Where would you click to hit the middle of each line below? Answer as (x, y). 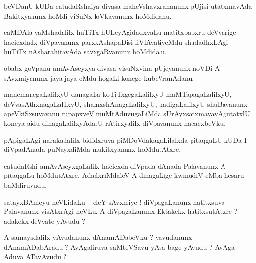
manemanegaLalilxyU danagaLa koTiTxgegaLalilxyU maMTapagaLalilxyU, (118, 94)
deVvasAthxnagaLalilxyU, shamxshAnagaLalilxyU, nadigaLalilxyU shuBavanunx (126, 103)
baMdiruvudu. (26, 185)
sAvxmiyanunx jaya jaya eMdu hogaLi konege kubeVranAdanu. (99, 77)
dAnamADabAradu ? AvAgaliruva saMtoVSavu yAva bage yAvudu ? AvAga (120, 247)
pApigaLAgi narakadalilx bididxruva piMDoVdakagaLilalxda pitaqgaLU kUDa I (125, 139)
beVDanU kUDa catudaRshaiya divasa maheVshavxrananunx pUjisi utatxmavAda (128, 6)
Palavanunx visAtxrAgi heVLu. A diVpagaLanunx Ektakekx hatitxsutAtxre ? (121, 211)
